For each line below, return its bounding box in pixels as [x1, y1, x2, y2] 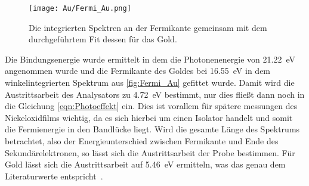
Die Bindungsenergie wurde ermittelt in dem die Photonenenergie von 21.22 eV [5, 52, 295, 65]
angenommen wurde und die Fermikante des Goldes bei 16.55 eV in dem [5, 64, 271, 77]
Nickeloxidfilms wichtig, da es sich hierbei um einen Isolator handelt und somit [5, 111, 293, 123]
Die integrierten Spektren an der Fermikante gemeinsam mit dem [29, 21, 267, 33]
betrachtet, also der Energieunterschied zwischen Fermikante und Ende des [5, 135, 279, 147]
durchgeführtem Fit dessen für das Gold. [29, 33, 177, 45]
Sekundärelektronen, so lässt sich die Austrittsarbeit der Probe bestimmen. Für [5, 146, 295, 159]
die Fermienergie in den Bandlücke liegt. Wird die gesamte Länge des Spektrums [5, 123, 300, 135]
